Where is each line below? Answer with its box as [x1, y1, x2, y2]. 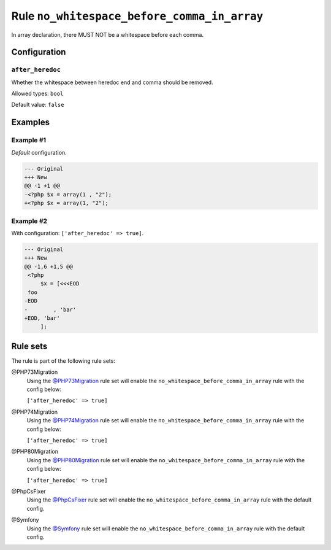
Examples [11, 117, 50, 128]
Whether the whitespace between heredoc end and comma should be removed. [11, 79, 214, 86]
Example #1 [11, 136, 46, 144]
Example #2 [11, 217, 48, 225]
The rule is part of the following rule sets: [11, 357, 116, 365]
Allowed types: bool [11, 90, 64, 98]
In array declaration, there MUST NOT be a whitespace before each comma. [11, 31, 204, 38]
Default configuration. [11, 149, 67, 156]
